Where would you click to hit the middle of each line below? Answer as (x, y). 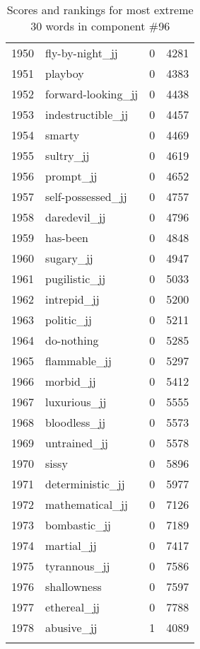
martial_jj (71, 545)
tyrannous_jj (78, 566)
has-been (67, 237)
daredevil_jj (76, 217)
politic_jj (69, 320)
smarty (63, 135)
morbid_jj (71, 381)
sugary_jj (69, 258)
